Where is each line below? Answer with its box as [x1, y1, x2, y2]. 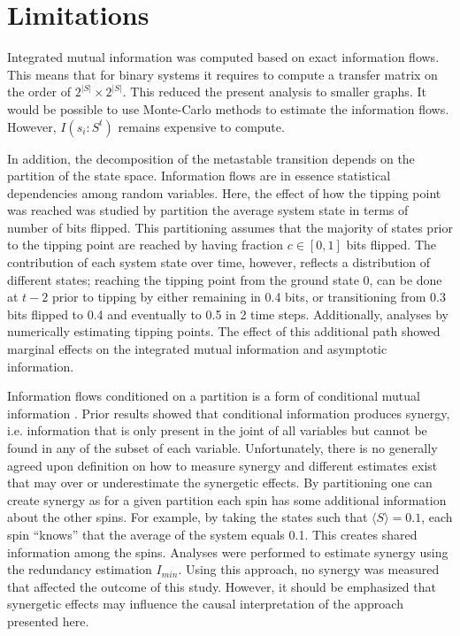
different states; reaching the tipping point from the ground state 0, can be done [7, 270, 442, 288]
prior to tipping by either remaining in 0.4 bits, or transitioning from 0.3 [51, 287, 446, 306]
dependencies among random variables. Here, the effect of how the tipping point [7, 183, 441, 202]
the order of [7, 82, 72, 101]
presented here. [7, 611, 89, 630]
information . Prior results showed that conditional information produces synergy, [7, 403, 450, 422]
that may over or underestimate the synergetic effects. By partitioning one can [7, 473, 433, 492]
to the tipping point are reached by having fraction [7, 235, 284, 254]
